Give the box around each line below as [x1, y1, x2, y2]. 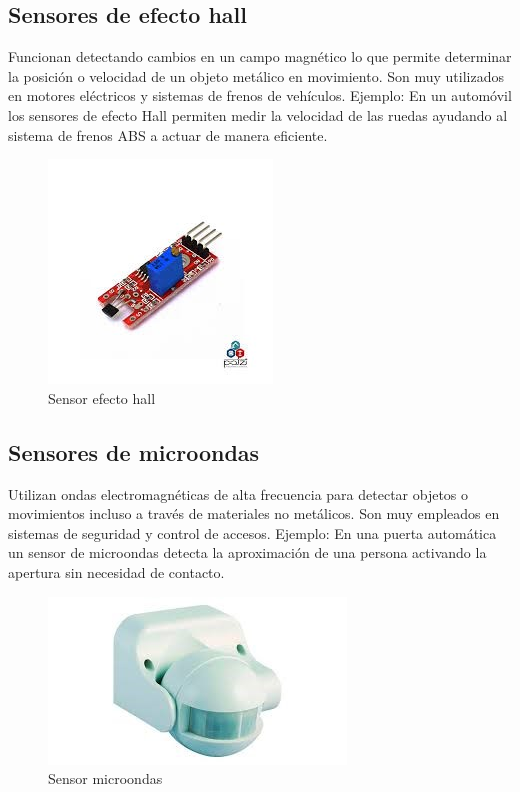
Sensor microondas [48, 768, 163, 789]
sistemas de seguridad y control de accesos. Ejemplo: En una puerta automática [8, 522, 497, 543]
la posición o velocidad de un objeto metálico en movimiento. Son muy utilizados [8, 65, 504, 86]
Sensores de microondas [8, 436, 260, 467]
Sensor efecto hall [48, 387, 156, 408]
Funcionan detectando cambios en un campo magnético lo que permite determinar [8, 46, 512, 67]
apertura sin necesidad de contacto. [8, 561, 225, 582]
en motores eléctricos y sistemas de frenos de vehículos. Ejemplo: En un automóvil [8, 85, 512, 106]
